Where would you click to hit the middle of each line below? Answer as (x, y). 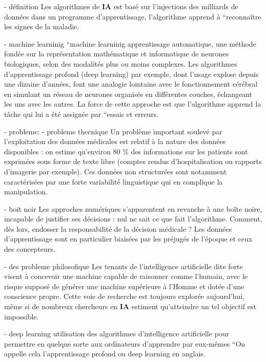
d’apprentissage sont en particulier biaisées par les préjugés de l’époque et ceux (128, 239)
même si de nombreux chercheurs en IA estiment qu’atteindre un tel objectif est (130, 306)
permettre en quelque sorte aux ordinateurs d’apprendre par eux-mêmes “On (125, 343)
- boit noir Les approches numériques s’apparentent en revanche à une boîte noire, (133, 208)
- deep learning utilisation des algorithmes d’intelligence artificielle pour (117, 334)
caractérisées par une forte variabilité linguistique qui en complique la (114, 181)
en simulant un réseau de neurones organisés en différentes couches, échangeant (128, 94)
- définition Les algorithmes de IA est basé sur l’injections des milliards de (121, 6)
